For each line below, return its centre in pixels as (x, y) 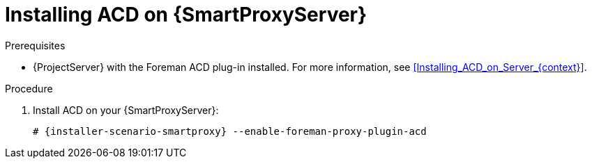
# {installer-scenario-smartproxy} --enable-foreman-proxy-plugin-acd (230, 131)
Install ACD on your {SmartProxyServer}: (126, 110)
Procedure (29, 88)
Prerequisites (35, 45)
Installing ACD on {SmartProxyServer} (186, 15)
